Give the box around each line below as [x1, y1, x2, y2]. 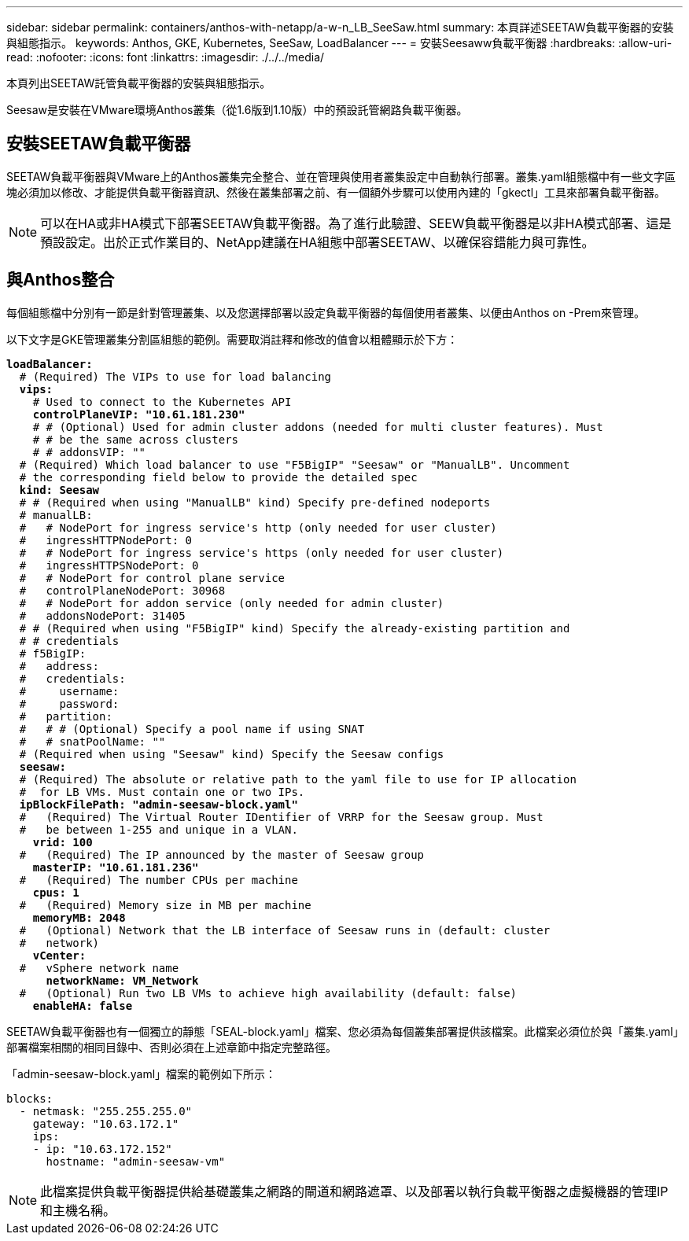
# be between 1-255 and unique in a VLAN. [19, 823, 298, 836]
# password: [19, 697, 120, 710]
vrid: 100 [32, 835, 93, 849]
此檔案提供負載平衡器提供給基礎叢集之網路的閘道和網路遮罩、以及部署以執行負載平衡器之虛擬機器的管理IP [40, 1183, 669, 1199]
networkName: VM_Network [46, 974, 199, 987]
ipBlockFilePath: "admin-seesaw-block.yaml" [19, 797, 298, 811]
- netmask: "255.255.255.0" [19, 1104, 193, 1118]
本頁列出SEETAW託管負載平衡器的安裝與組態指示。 [6, 76, 271, 90]
